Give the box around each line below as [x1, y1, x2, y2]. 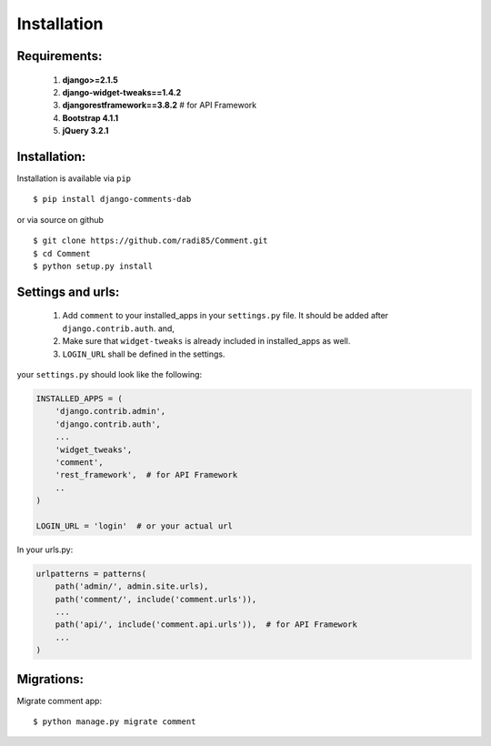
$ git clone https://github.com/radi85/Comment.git [33, 236, 268, 246]
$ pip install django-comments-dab [33, 194, 192, 205]
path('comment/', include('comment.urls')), [55, 594, 257, 604]
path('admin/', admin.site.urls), [55, 581, 209, 591]
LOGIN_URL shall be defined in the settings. [62, 348, 225, 359]
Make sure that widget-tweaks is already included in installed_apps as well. [62, 336, 351, 347]
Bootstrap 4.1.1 [62, 112, 119, 123]
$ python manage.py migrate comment [33, 717, 196, 727]
